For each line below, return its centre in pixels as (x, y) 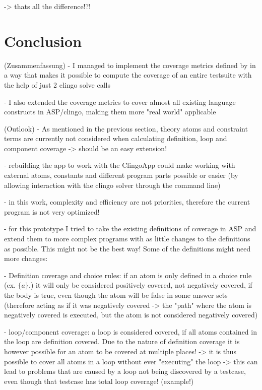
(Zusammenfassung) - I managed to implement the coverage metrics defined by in (130, 65)
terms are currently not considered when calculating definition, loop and (116, 138)
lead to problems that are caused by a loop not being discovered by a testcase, (125, 371)
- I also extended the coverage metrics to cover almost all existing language (120, 102)
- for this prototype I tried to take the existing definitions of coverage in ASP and (130, 229)
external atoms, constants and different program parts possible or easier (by (121, 175)
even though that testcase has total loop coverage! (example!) (99, 381)
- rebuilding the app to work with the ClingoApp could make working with (120, 165)
